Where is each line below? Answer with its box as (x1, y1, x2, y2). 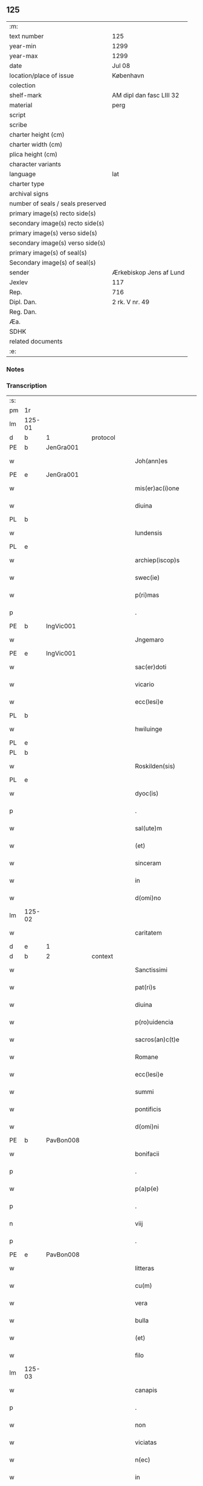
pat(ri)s (135, 983, 156, 992)
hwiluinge (135, 725, 163, 734)
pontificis (135, 1105, 161, 1113)
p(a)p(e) (135, 1184, 159, 1193)
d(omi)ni (135, 1123, 159, 1131)
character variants (9, 160, 62, 168)
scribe (9, 121, 27, 129)
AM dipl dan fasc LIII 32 (112, 91, 179, 99)
